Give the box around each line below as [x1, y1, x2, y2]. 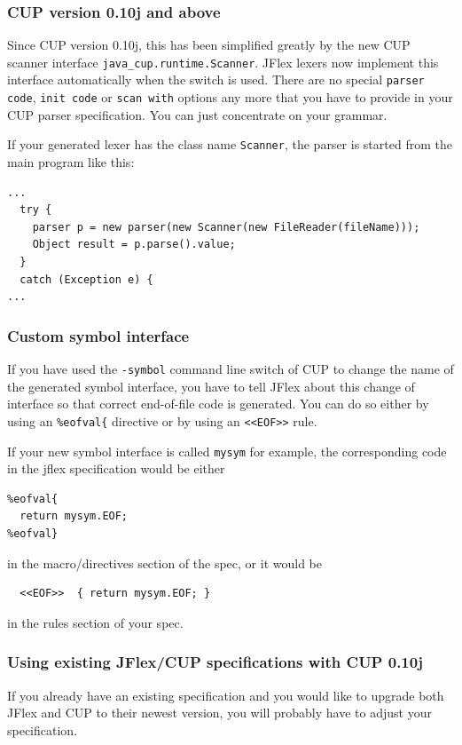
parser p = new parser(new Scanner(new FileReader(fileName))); [32, 220, 420, 234]
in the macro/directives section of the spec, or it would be [7, 553, 322, 572]
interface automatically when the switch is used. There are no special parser [7, 70, 425, 89]
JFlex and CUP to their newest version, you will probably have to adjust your [7, 703, 432, 722]
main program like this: [7, 153, 135, 171]
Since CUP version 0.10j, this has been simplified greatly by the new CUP [7, 36, 411, 54]
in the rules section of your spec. [7, 613, 184, 631]
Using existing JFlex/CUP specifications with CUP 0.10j [7, 651, 423, 673]
